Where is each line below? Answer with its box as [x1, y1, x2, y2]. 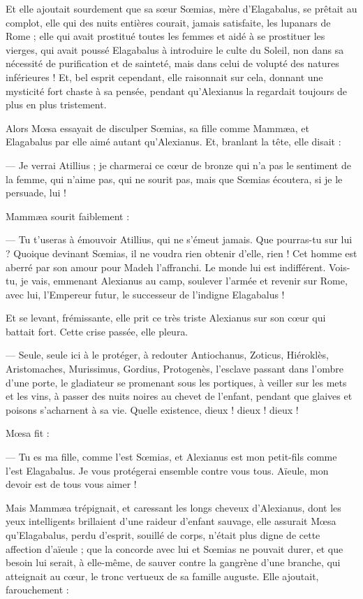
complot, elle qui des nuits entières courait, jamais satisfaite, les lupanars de [6, 15, 331, 29]
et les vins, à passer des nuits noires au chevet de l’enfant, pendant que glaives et [6, 389, 353, 403]
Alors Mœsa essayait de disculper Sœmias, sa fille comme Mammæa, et [6, 120, 309, 135]
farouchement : [6, 582, 69, 597]
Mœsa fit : [6, 426, 50, 440]
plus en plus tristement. [6, 97, 107, 112]
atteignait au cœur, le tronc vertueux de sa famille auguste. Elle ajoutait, [6, 568, 319, 583]
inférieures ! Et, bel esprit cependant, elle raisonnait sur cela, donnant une [6, 69, 323, 84]
